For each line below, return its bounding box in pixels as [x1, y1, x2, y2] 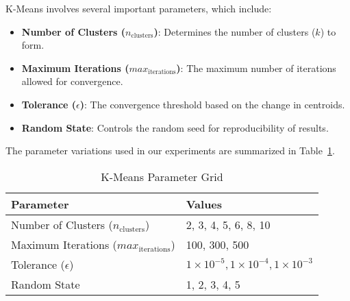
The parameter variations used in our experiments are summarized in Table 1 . [5, 143, 335, 158]
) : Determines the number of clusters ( [153, 24, 316, 38]
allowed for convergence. [21, 74, 123, 88]
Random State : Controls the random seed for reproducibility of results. [21, 120, 329, 134]
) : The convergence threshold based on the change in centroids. [79, 97, 345, 111]
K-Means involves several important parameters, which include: [5, 1, 272, 15]
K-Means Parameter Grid [101, 168, 223, 184]
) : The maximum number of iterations [176, 60, 336, 75]
